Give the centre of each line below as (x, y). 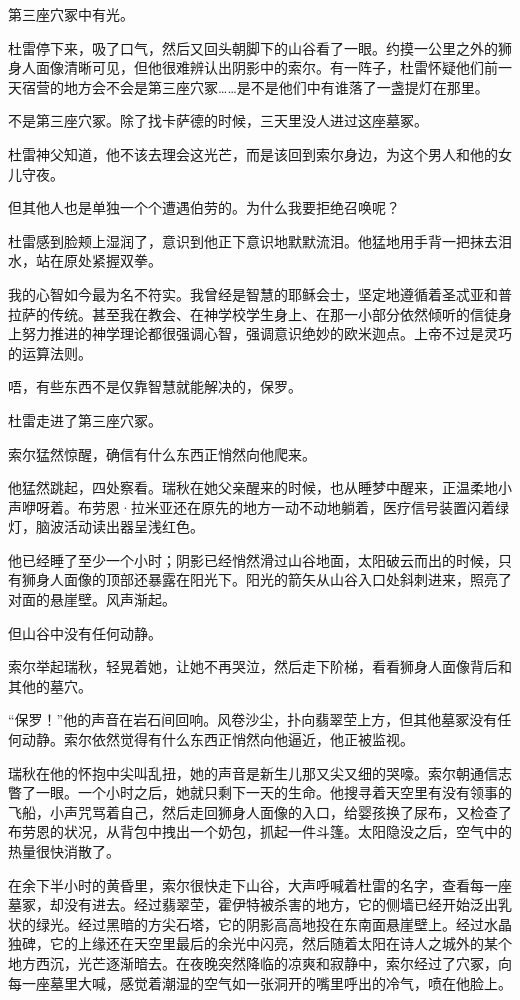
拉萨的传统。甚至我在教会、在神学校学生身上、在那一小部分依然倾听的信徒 (253, 313)
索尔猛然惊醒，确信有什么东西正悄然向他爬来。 (162, 453)
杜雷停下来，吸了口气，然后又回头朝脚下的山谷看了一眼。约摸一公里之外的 (253, 47)
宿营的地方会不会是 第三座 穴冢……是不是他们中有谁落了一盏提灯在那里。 (255, 86)
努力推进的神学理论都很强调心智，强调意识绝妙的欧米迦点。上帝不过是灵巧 (266, 333)
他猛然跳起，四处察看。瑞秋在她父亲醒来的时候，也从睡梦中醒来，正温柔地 (253, 487)
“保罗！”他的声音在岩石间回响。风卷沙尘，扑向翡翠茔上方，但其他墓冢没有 (253, 719)
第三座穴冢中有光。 (71, 14)
